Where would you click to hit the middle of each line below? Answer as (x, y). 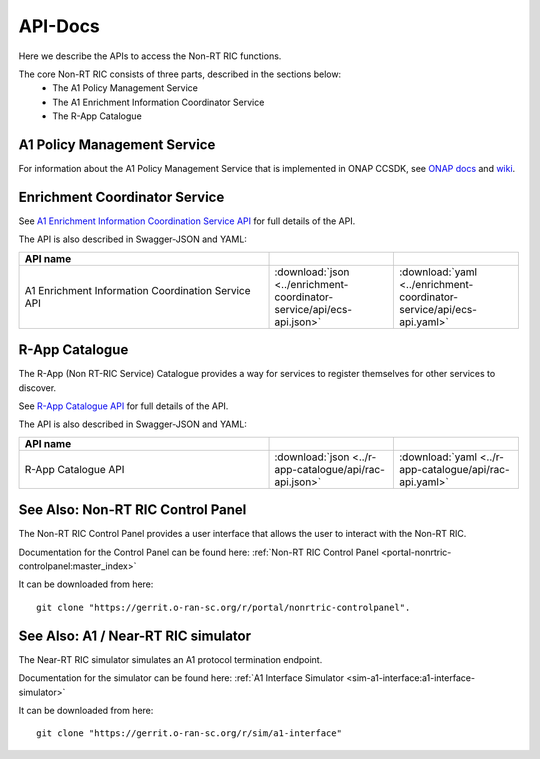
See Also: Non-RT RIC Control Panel (132, 510)
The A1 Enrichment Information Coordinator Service (158, 102)
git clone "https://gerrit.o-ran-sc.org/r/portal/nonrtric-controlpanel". (223, 607)
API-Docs (59, 26)
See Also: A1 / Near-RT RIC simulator (135, 635)
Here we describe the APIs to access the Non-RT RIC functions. (150, 56)
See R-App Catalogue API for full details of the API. (123, 406)
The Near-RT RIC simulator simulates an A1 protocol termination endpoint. (170, 659)
